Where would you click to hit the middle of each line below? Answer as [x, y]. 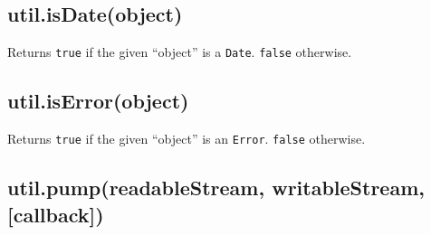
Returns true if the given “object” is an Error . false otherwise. [187, 139]
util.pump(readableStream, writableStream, [216, 188]
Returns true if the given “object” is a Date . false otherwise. [180, 52]
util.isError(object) [98, 101]
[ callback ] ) [56, 214]
